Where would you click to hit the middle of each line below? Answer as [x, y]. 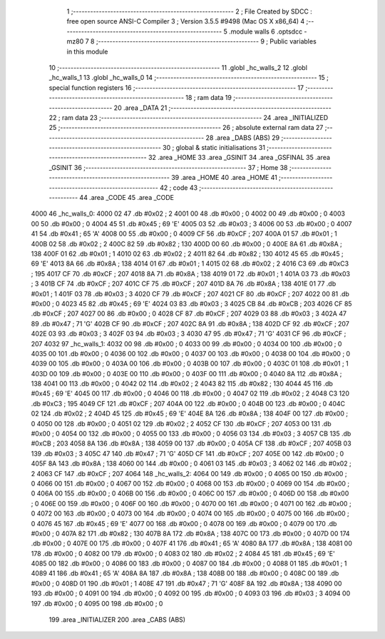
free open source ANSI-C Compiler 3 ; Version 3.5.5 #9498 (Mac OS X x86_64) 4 [186, 21]
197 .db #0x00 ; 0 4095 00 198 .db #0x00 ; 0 [97, 603]
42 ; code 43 [179, 187]
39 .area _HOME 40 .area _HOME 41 [224, 178]
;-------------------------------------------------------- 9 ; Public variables [206, 41]
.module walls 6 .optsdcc [266, 31]
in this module [87, 51]
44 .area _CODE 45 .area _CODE [127, 198]
